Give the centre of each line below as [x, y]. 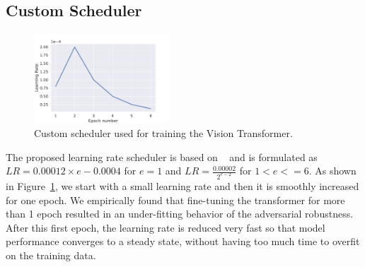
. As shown [332, 171]
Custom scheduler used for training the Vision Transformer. [163, 132]
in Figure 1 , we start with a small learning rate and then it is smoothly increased [182, 186]
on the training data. [51, 255]
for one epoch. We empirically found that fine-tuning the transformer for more [175, 200]
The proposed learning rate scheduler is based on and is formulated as [162, 156]
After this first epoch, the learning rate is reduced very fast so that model [166, 227]
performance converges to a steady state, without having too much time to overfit [183, 241]
